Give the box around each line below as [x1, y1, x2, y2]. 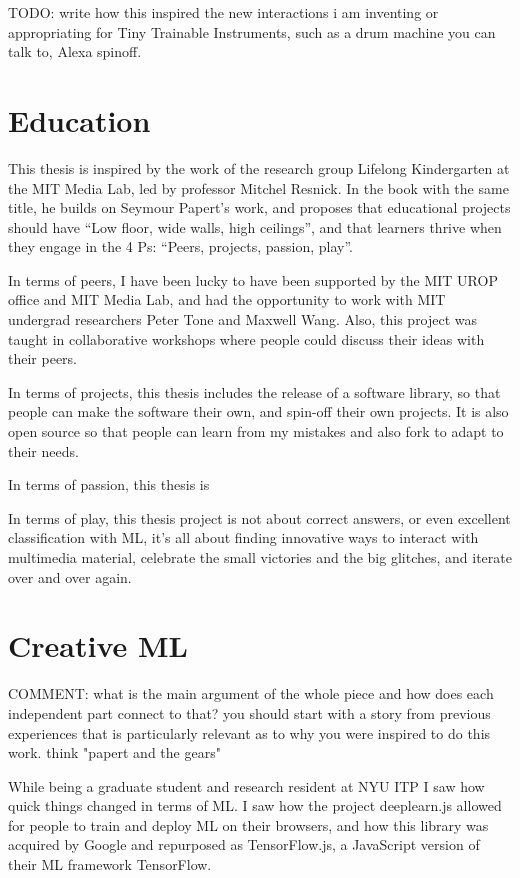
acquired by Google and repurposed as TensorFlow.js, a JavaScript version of [8, 834, 480, 855]
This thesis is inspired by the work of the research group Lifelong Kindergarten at [8, 157, 510, 178]
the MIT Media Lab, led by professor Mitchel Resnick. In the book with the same [8, 177, 509, 198]
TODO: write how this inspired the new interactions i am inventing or [8, 2, 439, 22]
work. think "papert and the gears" [8, 742, 221, 763]
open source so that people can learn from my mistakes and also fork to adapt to [8, 421, 504, 442]
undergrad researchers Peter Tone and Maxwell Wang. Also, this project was [8, 309, 478, 330]
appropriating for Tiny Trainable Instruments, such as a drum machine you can [8, 21, 496, 42]
